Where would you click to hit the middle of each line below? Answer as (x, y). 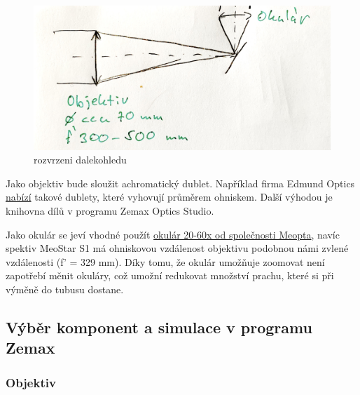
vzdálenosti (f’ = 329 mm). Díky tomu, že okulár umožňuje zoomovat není (165, 261)
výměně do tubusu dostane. (65, 289)
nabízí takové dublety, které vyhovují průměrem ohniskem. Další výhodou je (169, 197)
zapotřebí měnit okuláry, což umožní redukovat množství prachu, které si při (170, 275)
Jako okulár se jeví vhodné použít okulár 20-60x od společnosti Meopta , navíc (173, 234)
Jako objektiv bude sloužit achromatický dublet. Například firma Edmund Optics (180, 183)
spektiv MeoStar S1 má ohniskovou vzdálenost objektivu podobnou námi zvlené (177, 248)
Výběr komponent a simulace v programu (159, 327)
